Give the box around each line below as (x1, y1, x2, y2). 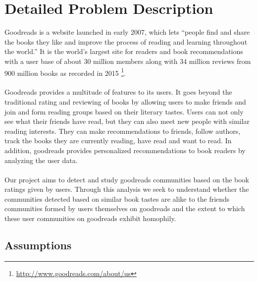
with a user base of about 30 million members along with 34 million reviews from (4, 56, 251, 66)
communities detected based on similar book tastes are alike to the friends (4, 193, 230, 204)
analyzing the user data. (4, 155, 78, 165)
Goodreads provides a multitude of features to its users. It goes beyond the (4, 87, 232, 97)
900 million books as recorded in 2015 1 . (4, 66, 126, 78)
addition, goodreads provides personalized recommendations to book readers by (4, 145, 246, 155)
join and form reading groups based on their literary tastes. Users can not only (4, 106, 244, 116)
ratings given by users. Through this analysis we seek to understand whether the (4, 184, 249, 194)
